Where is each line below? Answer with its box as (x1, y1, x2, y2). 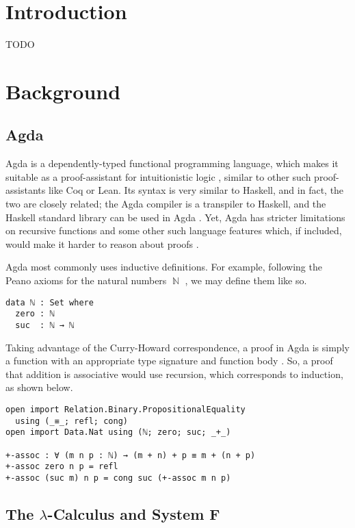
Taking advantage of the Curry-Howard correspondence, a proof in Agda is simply (5, 340, 350, 354)
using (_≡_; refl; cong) (15, 416, 128, 426)
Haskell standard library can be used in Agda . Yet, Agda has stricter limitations (5, 210, 345, 224)
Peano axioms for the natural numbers (5, 273, 167, 288)
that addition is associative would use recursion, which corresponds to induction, (5, 366, 343, 381)
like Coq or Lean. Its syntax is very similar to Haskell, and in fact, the (48, 183, 344, 197)
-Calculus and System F (47, 503, 220, 524)
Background (5, 77, 121, 105)
